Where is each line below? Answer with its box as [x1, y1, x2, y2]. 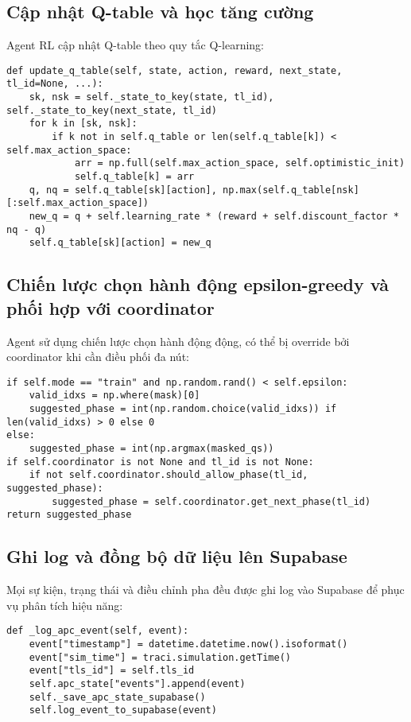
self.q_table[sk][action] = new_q [29, 237, 211, 249]
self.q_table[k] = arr [74, 171, 195, 183]
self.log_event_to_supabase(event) [29, 705, 217, 716]
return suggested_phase [6, 509, 132, 521]
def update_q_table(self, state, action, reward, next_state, [6, 64, 343, 76]
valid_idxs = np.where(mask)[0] [29, 390, 200, 402]
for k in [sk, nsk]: [29, 118, 138, 130]
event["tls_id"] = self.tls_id [29, 665, 195, 677]
